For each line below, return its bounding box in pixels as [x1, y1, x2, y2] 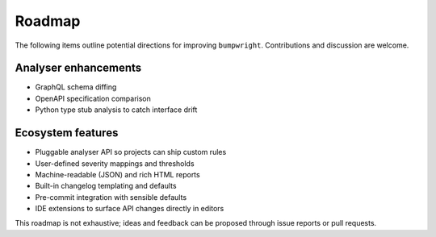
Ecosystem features [15, 126, 119, 140]
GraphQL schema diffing [35, 82, 117, 92]
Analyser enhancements [15, 61, 142, 75]
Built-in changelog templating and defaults [35, 181, 177, 191]
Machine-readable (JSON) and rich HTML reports [35, 169, 201, 179]
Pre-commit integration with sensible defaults [35, 192, 187, 202]
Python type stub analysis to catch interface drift [35, 105, 198, 114]
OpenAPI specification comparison [35, 94, 151, 103]
